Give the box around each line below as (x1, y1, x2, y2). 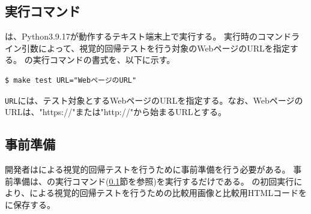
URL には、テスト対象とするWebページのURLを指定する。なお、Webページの (5, 94, 303, 106)
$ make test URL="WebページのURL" (5, 76, 137, 85)
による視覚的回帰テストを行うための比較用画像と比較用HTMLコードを (29, 186, 307, 199)
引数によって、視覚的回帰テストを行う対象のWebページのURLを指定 (21, 41, 290, 54)
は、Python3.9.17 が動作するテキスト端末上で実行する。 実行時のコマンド (5, 30, 291, 43)
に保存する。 (5, 198, 55, 210)
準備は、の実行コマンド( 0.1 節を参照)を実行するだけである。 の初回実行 (13, 174, 294, 187)
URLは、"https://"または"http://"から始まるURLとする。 (5, 106, 227, 118)
